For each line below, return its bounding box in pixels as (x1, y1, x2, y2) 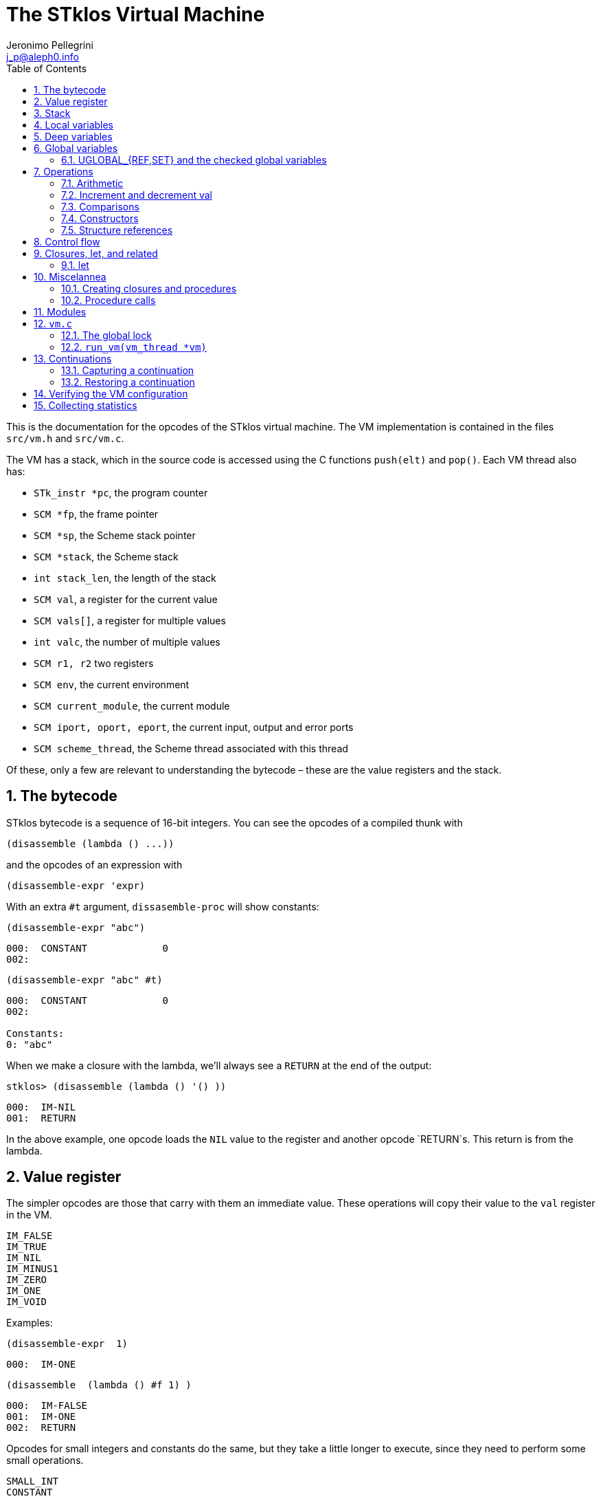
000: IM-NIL (6, 1101, 76, 1113)
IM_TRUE (6, 1241, 47, 1253)
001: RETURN (6, 1112, 76, 1124)
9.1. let (61, 259, 89, 271)
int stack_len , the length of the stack (34, 571, 216, 584)
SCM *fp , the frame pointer (34, 507, 159, 520)
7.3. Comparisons (61, 200, 139, 212)
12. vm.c (34, 317, 72, 329)
